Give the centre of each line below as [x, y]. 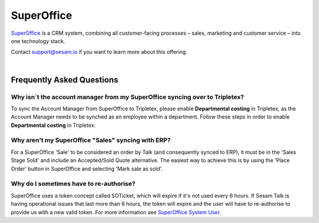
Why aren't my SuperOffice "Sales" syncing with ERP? [91, 140]
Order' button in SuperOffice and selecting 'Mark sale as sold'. [87, 169]
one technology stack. [38, 41]
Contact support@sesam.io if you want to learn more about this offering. [99, 52]
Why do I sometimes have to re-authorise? [73, 184]
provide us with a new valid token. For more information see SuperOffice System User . [116, 212]
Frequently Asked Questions [65, 80]
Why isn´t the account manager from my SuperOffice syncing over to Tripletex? [128, 97]
